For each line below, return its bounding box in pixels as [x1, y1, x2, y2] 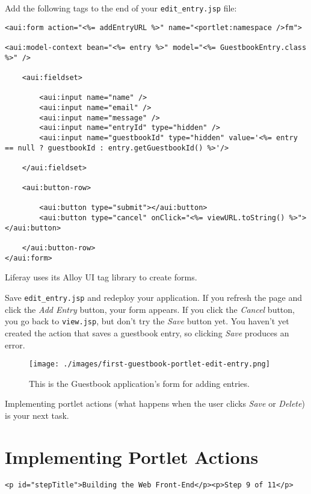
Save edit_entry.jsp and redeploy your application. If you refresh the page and [5, 291, 303, 303]
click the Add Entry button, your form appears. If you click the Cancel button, [5, 303, 295, 315]
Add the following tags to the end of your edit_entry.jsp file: [5, 2, 237, 14]
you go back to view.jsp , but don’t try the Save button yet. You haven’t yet [5, 315, 289, 327]
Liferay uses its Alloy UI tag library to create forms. [5, 271, 197, 283]
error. [5, 338, 25, 351]
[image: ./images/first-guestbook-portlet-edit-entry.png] [29, 360, 270, 369]
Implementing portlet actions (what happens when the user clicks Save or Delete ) [5, 397, 305, 410]
